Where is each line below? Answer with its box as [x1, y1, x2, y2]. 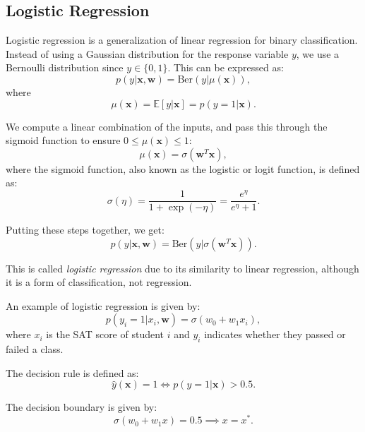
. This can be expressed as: [167, 60, 284, 75]
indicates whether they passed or [204, 327, 346, 342]
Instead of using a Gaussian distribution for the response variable [6, 46, 289, 61]
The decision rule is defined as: [6, 365, 139, 380]
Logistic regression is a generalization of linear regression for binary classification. [6, 32, 358, 47]
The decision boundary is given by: [6, 400, 157, 414]
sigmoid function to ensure [6, 133, 121, 148]
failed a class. [6, 342, 64, 356]
